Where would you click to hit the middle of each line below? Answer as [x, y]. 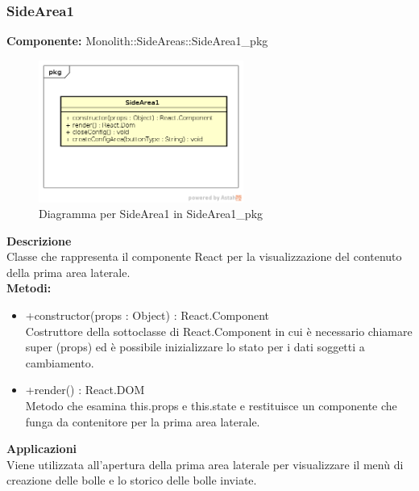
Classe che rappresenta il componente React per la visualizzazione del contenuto [204, 256]
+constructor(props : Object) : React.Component [147, 315]
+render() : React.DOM [85, 390]
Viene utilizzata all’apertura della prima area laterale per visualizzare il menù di [205, 464]
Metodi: [29, 288]
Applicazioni [42, 449]
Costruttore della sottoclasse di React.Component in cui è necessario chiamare [219, 331]
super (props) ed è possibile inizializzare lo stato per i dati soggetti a [195, 347]
